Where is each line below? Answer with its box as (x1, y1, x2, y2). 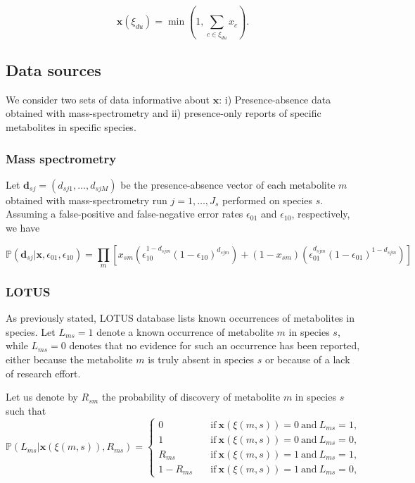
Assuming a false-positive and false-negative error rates (6, 206, 243, 221)
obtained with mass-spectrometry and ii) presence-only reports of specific (6, 106, 321, 120)
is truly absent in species (148, 352, 255, 366)
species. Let (6, 324, 56, 339)
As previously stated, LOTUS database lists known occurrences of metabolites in (6, 310, 355, 325)
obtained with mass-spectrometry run (6, 192, 167, 207)
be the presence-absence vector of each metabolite (120, 177, 336, 192)
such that (6, 403, 46, 418)
